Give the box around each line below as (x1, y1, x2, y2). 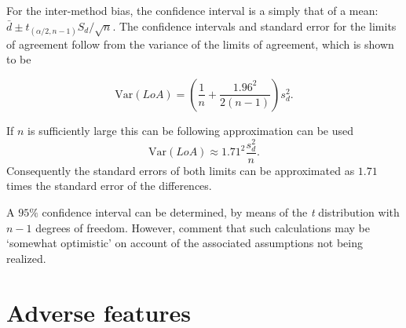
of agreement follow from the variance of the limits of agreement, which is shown (6, 35, 394, 52)
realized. (6, 250, 46, 266)
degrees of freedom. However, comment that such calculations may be (35, 219, 370, 235)
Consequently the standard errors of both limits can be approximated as (6, 162, 355, 178)
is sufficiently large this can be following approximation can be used (27, 122, 354, 138)
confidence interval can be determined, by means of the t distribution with (42, 204, 400, 220)
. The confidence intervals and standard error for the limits (112, 17, 397, 34)
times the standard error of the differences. (6, 177, 212, 194)
